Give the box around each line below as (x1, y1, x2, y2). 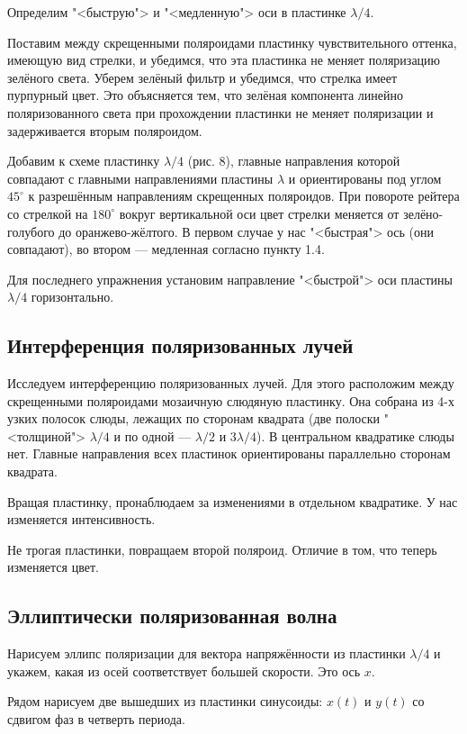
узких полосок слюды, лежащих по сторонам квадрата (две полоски (7, 409, 381, 428)
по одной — (124, 426, 192, 445)
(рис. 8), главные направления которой (187, 151, 400, 170)
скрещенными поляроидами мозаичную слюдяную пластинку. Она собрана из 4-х (7, 391, 454, 410)
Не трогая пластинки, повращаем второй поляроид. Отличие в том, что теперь (7, 539, 437, 558)
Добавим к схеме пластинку (7, 151, 160, 170)
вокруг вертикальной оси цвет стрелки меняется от (119, 204, 400, 222)
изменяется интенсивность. (7, 510, 156, 529)
